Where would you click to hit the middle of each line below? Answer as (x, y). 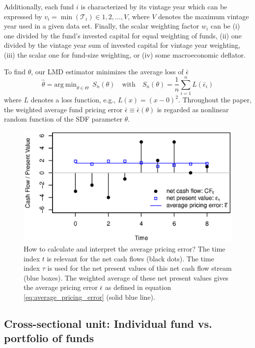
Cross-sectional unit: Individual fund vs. (108, 323)
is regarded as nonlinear (193, 109)
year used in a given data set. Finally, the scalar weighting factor (102, 26)
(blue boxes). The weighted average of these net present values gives (126, 277)
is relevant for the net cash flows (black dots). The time (130, 258)
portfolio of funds (49, 338)
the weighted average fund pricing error (63, 109)
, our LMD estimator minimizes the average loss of (107, 71)
